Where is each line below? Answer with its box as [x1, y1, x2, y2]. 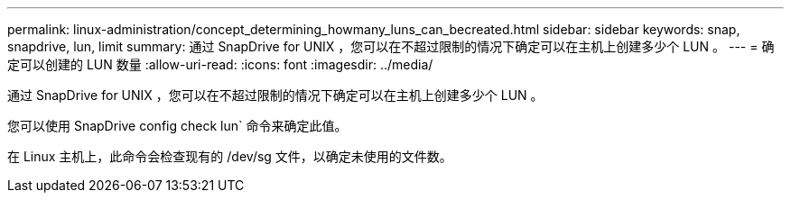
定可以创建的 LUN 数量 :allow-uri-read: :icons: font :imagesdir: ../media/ [7, 57, 433, 72]
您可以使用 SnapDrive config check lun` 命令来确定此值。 [7, 118, 348, 133]
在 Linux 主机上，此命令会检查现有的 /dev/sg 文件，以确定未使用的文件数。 [7, 149, 452, 164]
